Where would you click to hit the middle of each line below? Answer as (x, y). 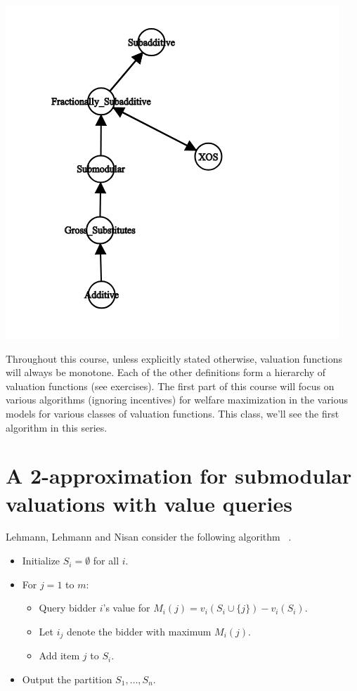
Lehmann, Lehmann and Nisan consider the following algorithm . (149, 537)
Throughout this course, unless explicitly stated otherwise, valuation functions (174, 358)
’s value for (126, 608)
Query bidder (67, 608)
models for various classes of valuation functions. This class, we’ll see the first (173, 413)
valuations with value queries (149, 503)
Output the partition (67, 679)
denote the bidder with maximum (139, 631)
